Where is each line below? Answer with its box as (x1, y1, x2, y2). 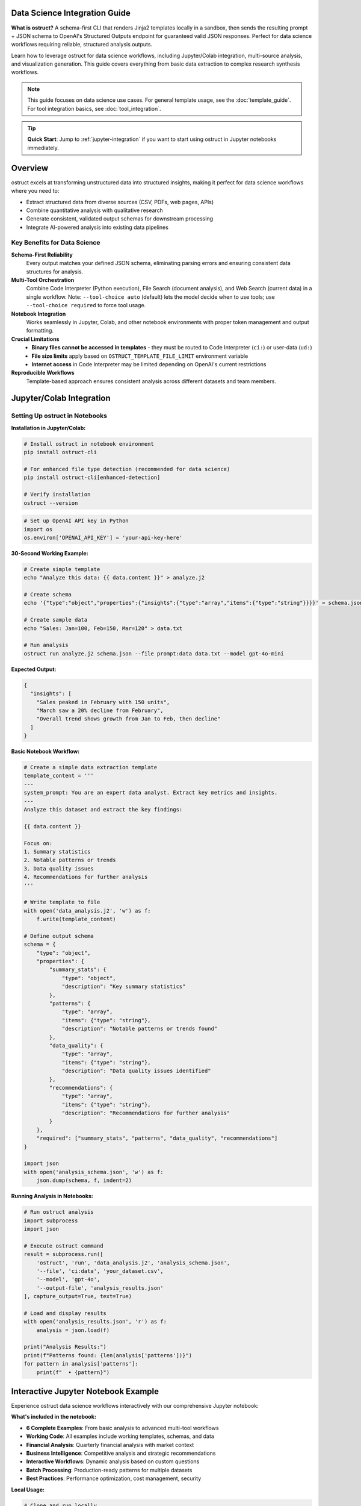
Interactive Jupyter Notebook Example (11, 1386, 159, 1396)
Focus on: (23, 840, 53, 846)
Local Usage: (11, 1486, 45, 1493)
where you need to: (11, 187, 60, 195)
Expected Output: (11, 666, 57, 673)
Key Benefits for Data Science (11, 239, 100, 247)
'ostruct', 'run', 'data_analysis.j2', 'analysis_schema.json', (36, 1259, 230, 1266)
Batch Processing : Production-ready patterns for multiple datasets (26, 1466, 193, 1473)
